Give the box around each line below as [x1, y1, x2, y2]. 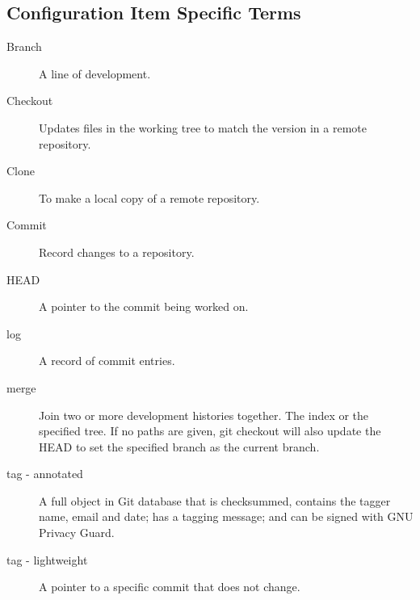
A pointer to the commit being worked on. [39, 298, 249, 315]
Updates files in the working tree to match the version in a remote [39, 119, 367, 136]
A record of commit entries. [39, 352, 175, 369]
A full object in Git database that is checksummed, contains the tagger [39, 492, 391, 509]
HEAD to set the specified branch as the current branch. [39, 438, 320, 455]
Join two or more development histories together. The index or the [39, 406, 369, 423]
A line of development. [39, 65, 151, 82]
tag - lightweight [6, 551, 88, 568]
